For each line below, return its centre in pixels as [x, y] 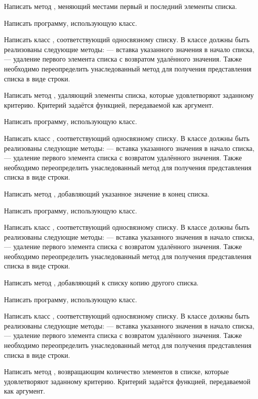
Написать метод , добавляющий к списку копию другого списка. [101, 283]
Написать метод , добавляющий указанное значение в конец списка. [107, 193]
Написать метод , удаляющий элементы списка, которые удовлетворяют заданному [129, 95]
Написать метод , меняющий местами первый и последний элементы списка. [121, 6]
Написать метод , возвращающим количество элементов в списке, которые [117, 371]
